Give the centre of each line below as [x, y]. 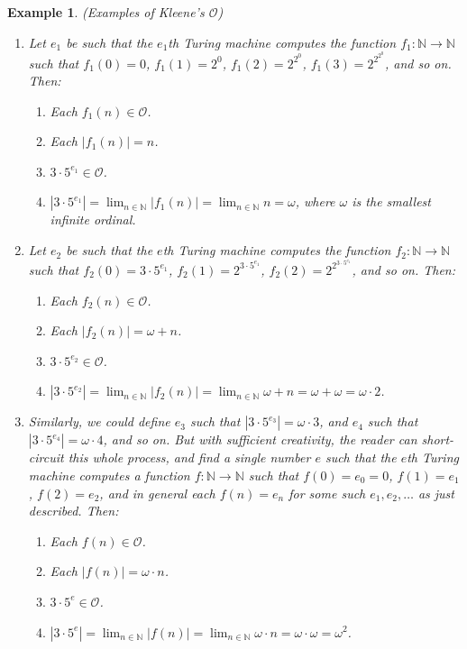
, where [315, 201]
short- [438, 439]
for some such [327, 493]
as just [436, 493]
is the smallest [391, 201]
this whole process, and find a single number [189, 457]
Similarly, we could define [99, 421]
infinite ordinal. [93, 219]
